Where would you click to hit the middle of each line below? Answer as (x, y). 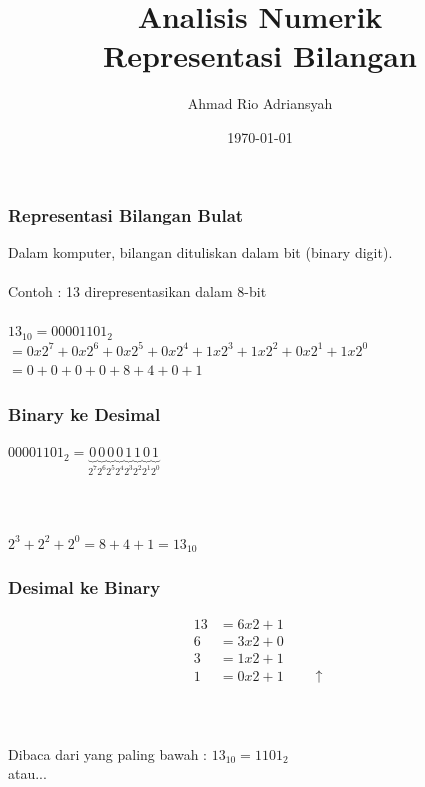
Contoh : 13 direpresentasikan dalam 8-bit (137, 290)
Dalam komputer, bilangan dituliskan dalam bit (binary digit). (200, 251)
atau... (27, 773)
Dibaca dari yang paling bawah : (107, 753)
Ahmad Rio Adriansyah (260, 103)
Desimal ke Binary (84, 587)
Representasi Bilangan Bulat (126, 214)
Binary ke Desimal (84, 413)
